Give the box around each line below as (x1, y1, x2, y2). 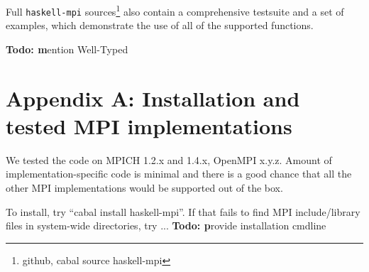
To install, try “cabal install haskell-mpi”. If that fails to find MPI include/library (6, 204, 360, 219)
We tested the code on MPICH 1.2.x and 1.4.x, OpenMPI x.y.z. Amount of (6, 152, 332, 167)
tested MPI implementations (6, 111, 292, 140)
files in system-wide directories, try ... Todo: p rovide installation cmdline (6, 218, 326, 233)
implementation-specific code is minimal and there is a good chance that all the (6, 166, 352, 181)
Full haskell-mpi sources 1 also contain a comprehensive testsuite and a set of (6, 2, 344, 18)
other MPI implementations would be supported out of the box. (6, 180, 283, 195)
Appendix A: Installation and (6, 83, 300, 112)
